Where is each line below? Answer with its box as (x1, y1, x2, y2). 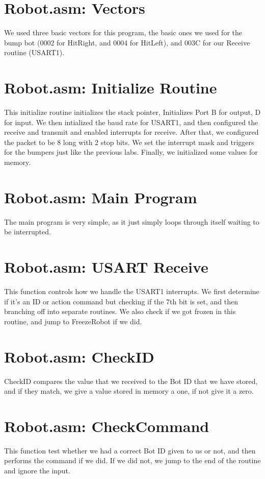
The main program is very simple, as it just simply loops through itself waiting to (4, 216, 259, 227)
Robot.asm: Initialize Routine (4, 77, 217, 98)
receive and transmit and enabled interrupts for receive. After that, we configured (4, 127, 259, 137)
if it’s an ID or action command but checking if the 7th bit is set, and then (4, 296, 238, 306)
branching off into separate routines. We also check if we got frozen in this (4, 306, 236, 317)
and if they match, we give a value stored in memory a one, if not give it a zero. (4, 386, 254, 396)
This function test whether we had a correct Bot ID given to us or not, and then (4, 445, 256, 456)
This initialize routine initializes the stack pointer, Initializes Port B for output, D (4, 107, 261, 117)
